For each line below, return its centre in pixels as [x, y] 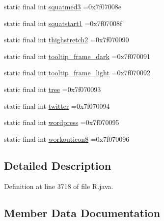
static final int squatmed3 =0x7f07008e [63, 6]
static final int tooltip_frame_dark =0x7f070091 [77, 56]
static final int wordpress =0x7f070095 [62, 122]
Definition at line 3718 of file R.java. [59, 186]
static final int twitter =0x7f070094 [57, 106]
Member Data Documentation [82, 212]
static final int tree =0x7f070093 [53, 89]
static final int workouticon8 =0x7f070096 [67, 139]
